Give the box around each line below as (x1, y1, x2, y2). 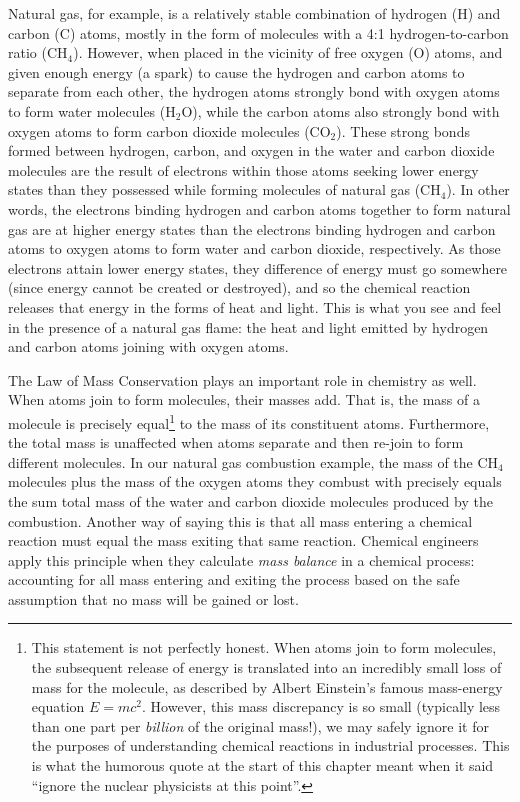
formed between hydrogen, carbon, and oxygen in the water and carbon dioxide (8, 140, 495, 161)
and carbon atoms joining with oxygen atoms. (8, 336, 289, 357)
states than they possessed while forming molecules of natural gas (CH (8, 179, 441, 200)
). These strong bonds (336, 120, 470, 141)
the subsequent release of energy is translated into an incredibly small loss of (31, 657, 502, 678)
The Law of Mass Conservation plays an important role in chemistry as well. (8, 369, 477, 390)
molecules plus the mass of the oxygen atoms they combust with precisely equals (8, 471, 502, 492)
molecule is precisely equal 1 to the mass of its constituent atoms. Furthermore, (8, 409, 490, 433)
